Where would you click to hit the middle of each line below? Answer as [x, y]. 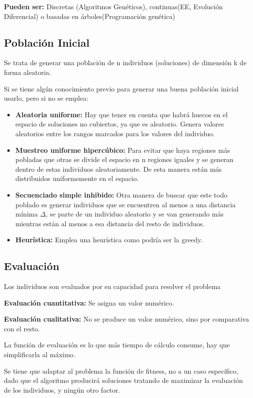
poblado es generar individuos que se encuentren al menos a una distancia [126, 204]
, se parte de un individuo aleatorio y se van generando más [135, 214]
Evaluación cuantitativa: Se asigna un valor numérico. [89, 302]
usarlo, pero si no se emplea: [46, 98]
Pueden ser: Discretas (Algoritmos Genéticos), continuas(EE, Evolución [113, 6]
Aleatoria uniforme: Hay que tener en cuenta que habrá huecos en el [121, 114]
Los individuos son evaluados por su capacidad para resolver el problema [112, 286]
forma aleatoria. [27, 72]
